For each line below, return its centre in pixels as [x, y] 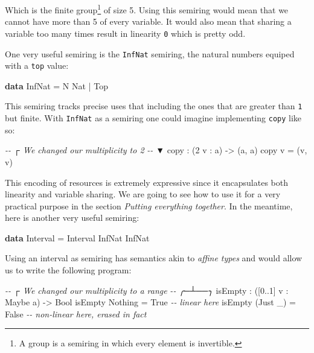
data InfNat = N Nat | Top [56, 85]
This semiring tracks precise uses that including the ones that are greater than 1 [154, 106]
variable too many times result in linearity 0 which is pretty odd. [125, 33]
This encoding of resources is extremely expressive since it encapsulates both [147, 182]
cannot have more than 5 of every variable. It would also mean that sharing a [148, 21]
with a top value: [37, 65]
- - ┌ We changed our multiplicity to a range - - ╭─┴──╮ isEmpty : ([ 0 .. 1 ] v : [147, 290]
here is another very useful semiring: [72, 218]
